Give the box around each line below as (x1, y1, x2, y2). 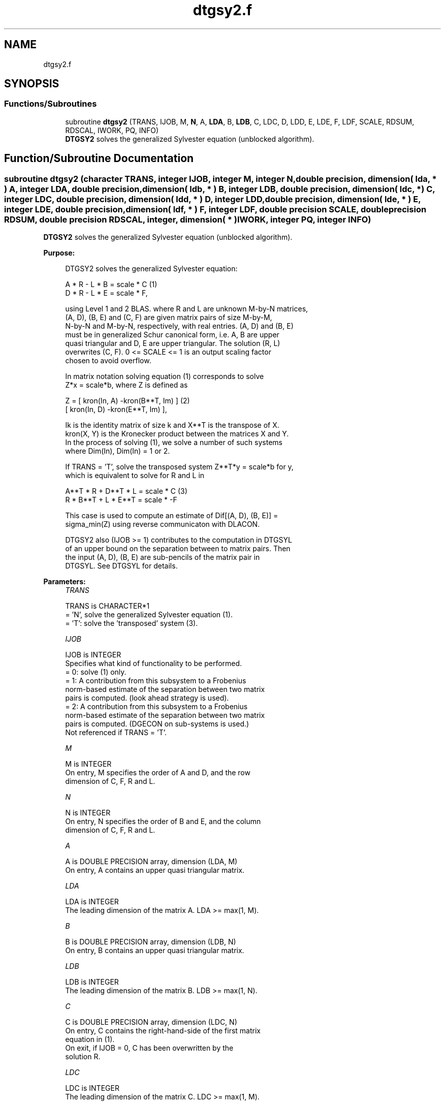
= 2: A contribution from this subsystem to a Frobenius (65, 702, 248, 711)
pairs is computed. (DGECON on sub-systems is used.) (65, 719, 249, 729)
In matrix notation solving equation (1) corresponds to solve (65, 372, 264, 381)
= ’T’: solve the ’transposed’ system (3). (65, 619, 198, 628)
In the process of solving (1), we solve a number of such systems (65, 438, 282, 447)
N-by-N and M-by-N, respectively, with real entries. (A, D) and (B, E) (65, 322, 294, 331)
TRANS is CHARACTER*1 (65, 602, 150, 611)
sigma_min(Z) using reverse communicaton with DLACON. (65, 520, 260, 529)
